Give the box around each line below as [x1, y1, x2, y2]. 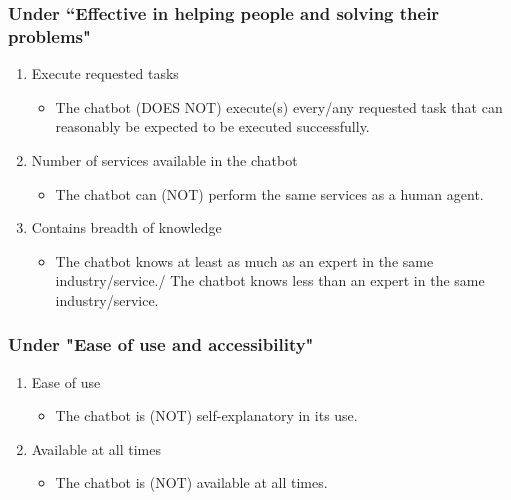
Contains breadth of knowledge [31, 217, 222, 238]
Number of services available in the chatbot [31, 149, 298, 170]
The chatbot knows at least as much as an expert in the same [55, 250, 434, 271]
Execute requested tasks [31, 63, 179, 84]
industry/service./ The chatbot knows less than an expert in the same [55, 270, 485, 291]
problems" [8, 23, 91, 48]
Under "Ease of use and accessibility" [8, 332, 314, 357]
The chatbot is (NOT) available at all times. [55, 472, 328, 493]
